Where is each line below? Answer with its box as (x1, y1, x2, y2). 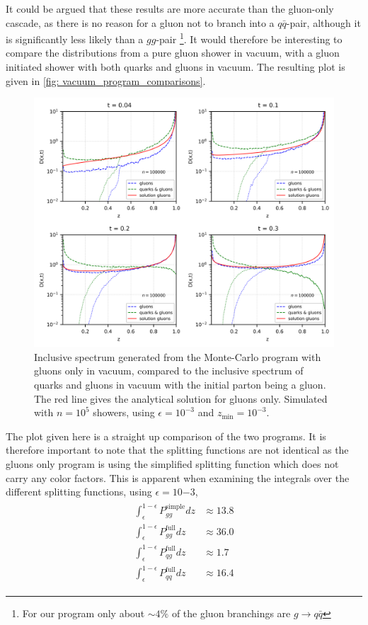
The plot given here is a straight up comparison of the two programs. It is (6, 428, 326, 443)
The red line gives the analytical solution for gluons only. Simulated (34, 391, 328, 406)
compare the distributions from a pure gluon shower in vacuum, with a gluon (6, 45, 340, 60)
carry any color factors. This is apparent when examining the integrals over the (6, 470, 350, 485)
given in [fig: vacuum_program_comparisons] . (6, 73, 206, 88)
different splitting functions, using (6, 484, 152, 499)
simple (166, 503, 185, 511)
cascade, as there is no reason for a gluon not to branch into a (6, 15, 275, 30)
